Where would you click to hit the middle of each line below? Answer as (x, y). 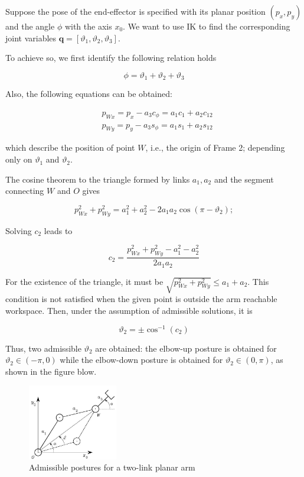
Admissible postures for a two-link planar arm (112, 467)
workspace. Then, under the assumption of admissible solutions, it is (129, 311)
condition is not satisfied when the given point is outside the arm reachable (141, 299)
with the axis (88, 26)
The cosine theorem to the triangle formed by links (98, 179)
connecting (25, 191)
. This (258, 281)
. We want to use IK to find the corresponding (207, 26)
